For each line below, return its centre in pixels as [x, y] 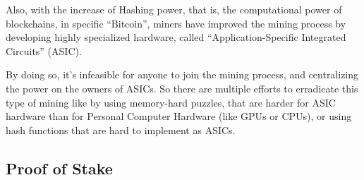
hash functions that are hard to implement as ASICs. [121, 130]
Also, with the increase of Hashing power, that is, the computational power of [174, 9]
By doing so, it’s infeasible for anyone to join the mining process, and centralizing [182, 74]
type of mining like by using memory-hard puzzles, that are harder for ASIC [171, 102]
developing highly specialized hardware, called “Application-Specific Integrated [176, 37]
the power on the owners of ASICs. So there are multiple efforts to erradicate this [182, 88]
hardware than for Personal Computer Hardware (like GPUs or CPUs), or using [179, 116]
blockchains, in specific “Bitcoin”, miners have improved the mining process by [176, 23]
